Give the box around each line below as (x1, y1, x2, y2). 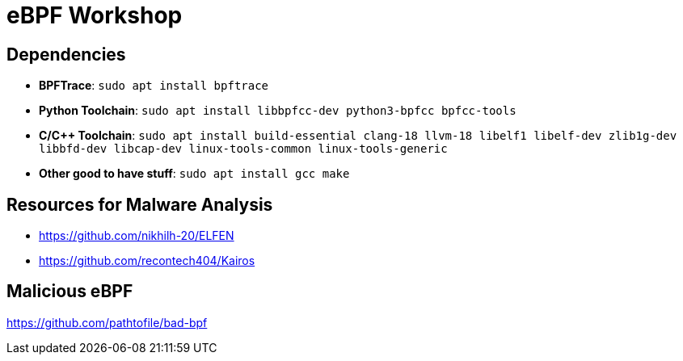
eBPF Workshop (6, 2, 183, 29)
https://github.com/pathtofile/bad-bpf (6, 315, 208, 330)
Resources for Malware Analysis (6, 194, 273, 215)
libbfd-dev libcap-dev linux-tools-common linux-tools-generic (39, 142, 448, 156)
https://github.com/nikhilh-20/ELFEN (39, 229, 234, 243)
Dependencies (6, 44, 126, 65)
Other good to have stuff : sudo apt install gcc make (39, 166, 350, 181)
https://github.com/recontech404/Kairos (39, 254, 255, 268)
